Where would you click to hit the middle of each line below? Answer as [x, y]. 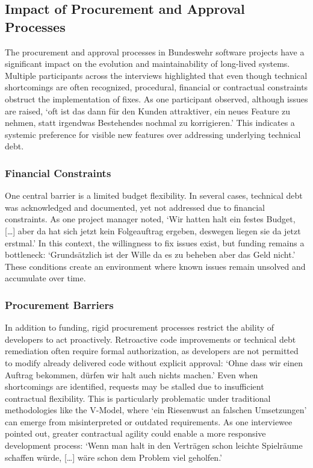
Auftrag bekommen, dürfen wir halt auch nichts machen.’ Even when [132, 374]
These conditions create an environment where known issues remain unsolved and [155, 266]
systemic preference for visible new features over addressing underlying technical [153, 134]
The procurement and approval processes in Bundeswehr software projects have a [155, 51]
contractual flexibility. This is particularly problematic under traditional [138, 398]
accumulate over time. [45, 278]
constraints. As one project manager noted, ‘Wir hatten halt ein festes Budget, [150, 219]
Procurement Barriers [59, 304]
